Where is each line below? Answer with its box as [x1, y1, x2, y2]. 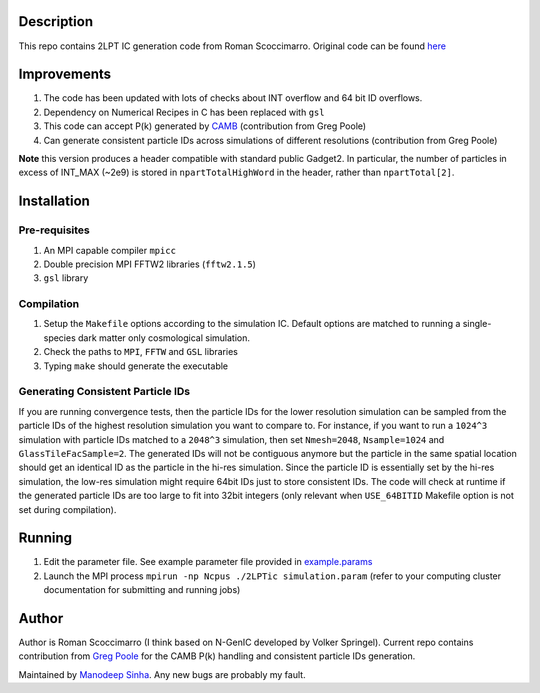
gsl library [43, 272, 89, 284]
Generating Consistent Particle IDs [18, 385, 190, 399]
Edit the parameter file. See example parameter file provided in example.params [43, 556, 373, 568]
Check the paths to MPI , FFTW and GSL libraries [43, 346, 239, 358]
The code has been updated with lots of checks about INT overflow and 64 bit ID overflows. [43, 92, 423, 104]
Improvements [18, 66, 112, 83]
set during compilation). [18, 503, 117, 515]
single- [462, 318, 492, 330]
